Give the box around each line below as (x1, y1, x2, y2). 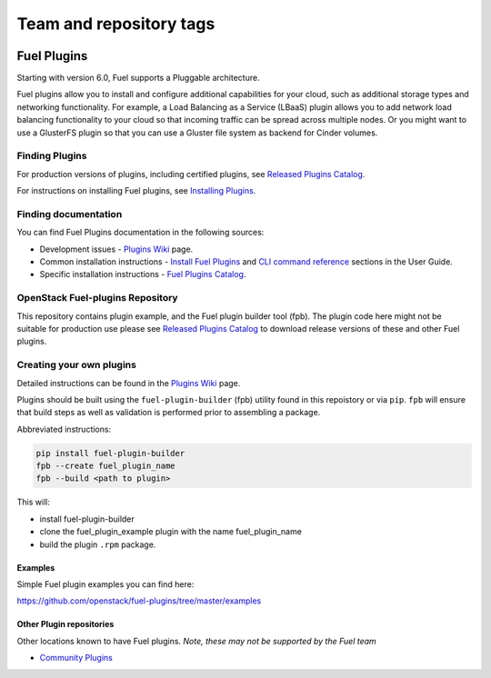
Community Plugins (39, 653, 113, 663)
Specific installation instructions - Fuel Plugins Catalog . (39, 269, 246, 280)
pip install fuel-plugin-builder (35, 448, 185, 458)
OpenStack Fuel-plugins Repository (16, 292, 178, 304)
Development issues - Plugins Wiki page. (39, 244, 194, 254)
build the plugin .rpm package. (39, 539, 156, 550)
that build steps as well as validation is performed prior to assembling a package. (16, 407, 321, 418)
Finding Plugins (16, 150, 87, 163)
